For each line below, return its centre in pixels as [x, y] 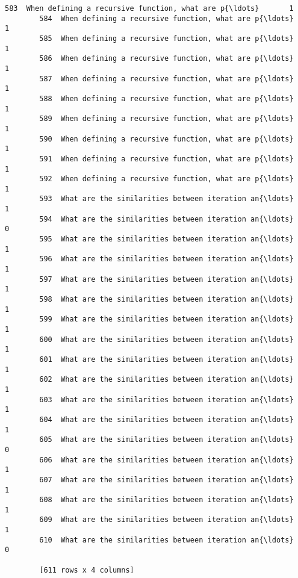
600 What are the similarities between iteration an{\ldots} [166, 339]
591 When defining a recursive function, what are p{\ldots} [166, 159]
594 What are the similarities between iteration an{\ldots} [166, 219]
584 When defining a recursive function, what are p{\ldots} [166, 18]
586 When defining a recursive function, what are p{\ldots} [166, 59]
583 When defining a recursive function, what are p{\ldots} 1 [149, 8]
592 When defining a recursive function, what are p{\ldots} [166, 179]
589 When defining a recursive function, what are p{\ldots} [166, 119]
